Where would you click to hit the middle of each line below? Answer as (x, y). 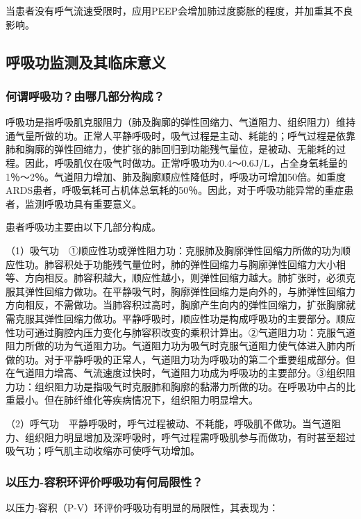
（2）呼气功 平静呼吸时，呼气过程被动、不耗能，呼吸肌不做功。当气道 (168, 423)
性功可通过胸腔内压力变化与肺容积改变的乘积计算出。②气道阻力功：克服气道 (180, 332)
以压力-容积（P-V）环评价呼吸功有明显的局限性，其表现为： (142, 508)
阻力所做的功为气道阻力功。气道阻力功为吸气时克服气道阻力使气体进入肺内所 (180, 346)
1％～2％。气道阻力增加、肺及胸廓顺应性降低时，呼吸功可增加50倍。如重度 (176, 176)
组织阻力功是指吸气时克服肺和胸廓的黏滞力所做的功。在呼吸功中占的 (190, 386)
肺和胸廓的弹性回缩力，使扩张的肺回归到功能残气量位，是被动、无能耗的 (171, 149)
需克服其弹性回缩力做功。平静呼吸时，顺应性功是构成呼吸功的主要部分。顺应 (180, 318)
